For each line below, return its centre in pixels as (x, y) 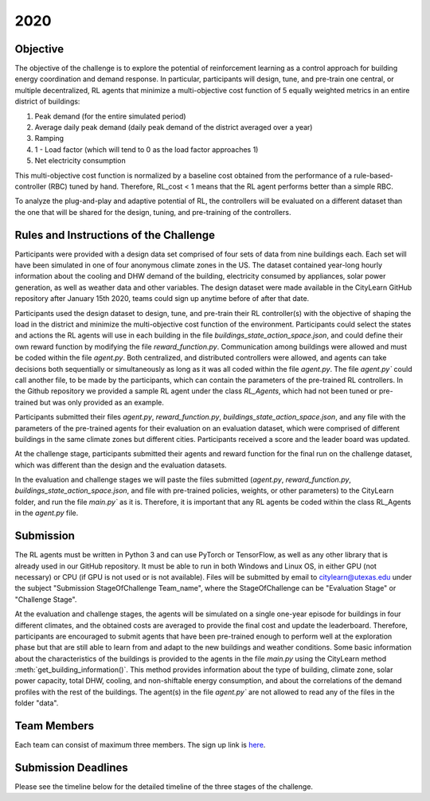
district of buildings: (47, 102)
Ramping (49, 139)
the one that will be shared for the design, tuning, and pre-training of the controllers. (153, 212)
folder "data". (37, 703)
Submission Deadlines (72, 767)
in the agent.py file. (47, 513)
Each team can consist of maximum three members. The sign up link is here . (140, 745)
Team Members (55, 726)
